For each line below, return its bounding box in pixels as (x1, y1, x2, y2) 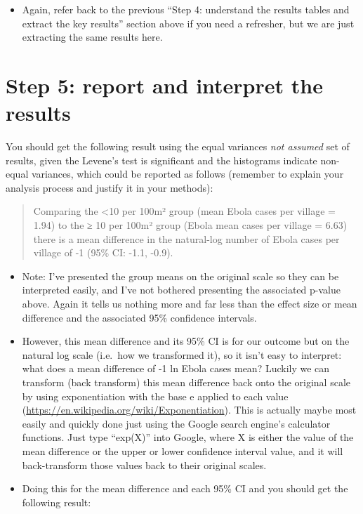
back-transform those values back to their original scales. (22, 457, 267, 472)
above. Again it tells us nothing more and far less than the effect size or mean (22, 296, 357, 311)
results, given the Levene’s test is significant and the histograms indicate (6, 152, 317, 167)
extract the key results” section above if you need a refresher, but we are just (22, 15, 355, 30)
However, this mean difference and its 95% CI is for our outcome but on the (22, 334, 350, 348)
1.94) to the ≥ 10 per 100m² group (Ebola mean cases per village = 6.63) (33, 218, 348, 232)
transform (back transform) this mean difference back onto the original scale (22, 375, 350, 389)
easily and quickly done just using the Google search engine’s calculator (22, 416, 331, 430)
